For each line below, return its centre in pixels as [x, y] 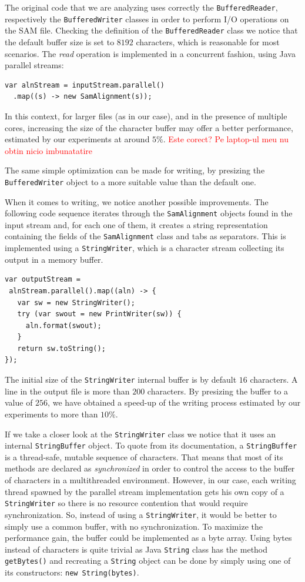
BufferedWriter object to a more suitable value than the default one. [130, 181]
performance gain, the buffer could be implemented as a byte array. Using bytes [148, 538]
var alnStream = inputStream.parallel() [85, 85]
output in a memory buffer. [54, 259]
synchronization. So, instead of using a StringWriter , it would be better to [141, 514]
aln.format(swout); [63, 325]
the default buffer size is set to [60, 41]
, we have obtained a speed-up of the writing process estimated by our [174, 402]
